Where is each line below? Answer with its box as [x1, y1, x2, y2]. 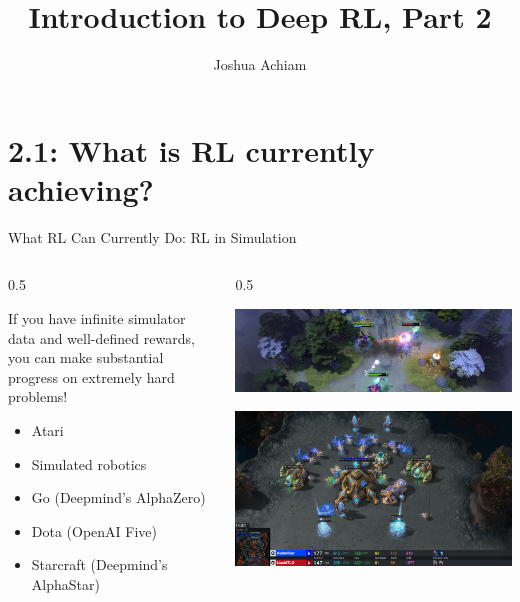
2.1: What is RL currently [8, 129, 375, 170]
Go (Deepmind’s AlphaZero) [31, 487, 206, 508]
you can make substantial [8, 347, 164, 368]
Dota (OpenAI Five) [31, 520, 158, 541]
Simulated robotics [31, 453, 147, 474]
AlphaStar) [31, 573, 100, 594]
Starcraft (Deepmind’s [31, 554, 168, 575]
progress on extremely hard [8, 366, 175, 387]
